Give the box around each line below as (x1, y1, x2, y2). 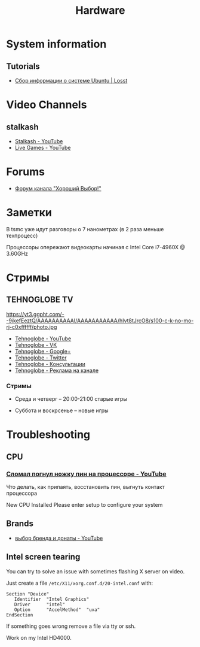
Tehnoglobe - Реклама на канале (14, 367, 99, 374)
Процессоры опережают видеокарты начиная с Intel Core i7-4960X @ (6, 243, 186, 250)
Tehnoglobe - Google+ (14, 347, 71, 355)
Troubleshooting (6, 428, 91, 442)
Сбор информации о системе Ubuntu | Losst (14, 77, 128, 84)
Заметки (6, 206, 52, 219)
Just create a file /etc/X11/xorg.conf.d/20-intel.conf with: (6, 579, 153, 586)
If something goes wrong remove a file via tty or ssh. (6, 622, 136, 630)
